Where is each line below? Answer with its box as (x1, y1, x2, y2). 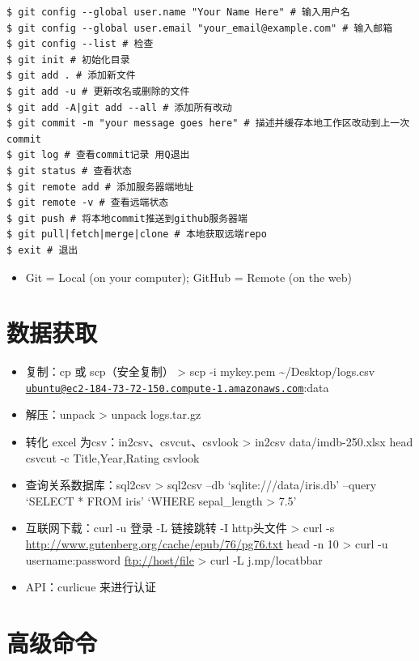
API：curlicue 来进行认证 (25, 578, 157, 595)
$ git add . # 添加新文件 (6, 70, 136, 82)
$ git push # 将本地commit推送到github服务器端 (6, 212, 248, 224)
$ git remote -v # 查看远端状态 (6, 197, 169, 209)
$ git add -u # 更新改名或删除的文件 (6, 85, 190, 97)
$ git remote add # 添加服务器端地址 (6, 181, 194, 193)
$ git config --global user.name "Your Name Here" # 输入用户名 (6, 6, 350, 18)
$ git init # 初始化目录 (6, 53, 130, 66)
